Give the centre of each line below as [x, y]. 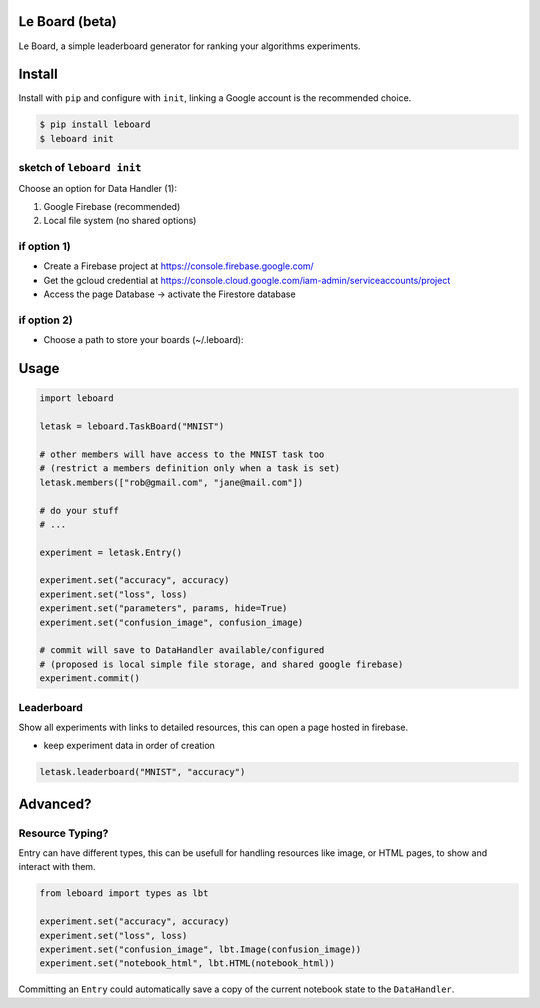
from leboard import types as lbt [124, 893]
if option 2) [46, 320]
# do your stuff [79, 510]
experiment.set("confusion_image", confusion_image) [171, 622]
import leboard [76, 398]
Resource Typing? [63, 833]
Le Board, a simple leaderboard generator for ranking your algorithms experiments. [189, 46]
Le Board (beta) [67, 21]
